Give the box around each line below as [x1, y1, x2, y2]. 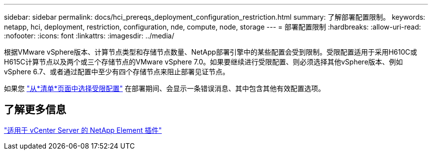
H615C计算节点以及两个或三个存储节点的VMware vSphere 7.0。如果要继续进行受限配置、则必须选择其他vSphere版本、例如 [4, 58, 403, 66]
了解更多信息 [4, 103, 66, 116]
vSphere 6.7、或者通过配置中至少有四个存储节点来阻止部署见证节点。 [4, 67, 229, 76]
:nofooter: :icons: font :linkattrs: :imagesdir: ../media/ [4, 31, 175, 40]
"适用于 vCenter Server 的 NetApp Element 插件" [4, 125, 162, 134]
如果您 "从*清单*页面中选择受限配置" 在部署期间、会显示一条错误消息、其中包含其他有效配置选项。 [4, 84, 325, 92]
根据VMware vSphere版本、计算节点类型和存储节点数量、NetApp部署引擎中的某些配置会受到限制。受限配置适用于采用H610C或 [4, 48, 417, 56]
